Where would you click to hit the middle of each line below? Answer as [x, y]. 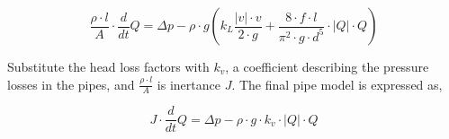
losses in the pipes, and [71, 84]
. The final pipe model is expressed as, [337, 84]
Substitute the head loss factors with [108, 66]
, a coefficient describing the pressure [327, 66]
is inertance [189, 84]
